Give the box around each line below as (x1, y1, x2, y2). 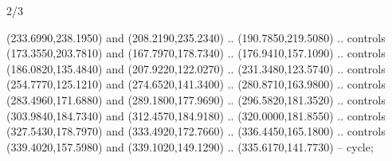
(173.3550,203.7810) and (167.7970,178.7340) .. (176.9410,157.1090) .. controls (6, 45, 386, 61)
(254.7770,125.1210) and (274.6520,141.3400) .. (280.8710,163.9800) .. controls (6, 76, 386, 92)
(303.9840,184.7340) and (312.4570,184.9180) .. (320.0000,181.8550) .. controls (6, 107, 386, 124)
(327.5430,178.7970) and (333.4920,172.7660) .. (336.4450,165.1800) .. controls (6, 123, 386, 139)
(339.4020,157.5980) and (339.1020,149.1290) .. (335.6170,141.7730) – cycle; (6, 138, 374, 155)
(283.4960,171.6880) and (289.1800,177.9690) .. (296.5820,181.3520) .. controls (6, 91, 386, 108)
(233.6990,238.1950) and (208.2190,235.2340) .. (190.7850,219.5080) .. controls (6, 29, 386, 45)
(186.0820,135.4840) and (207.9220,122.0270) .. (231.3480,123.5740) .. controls (6, 60, 386, 77)
